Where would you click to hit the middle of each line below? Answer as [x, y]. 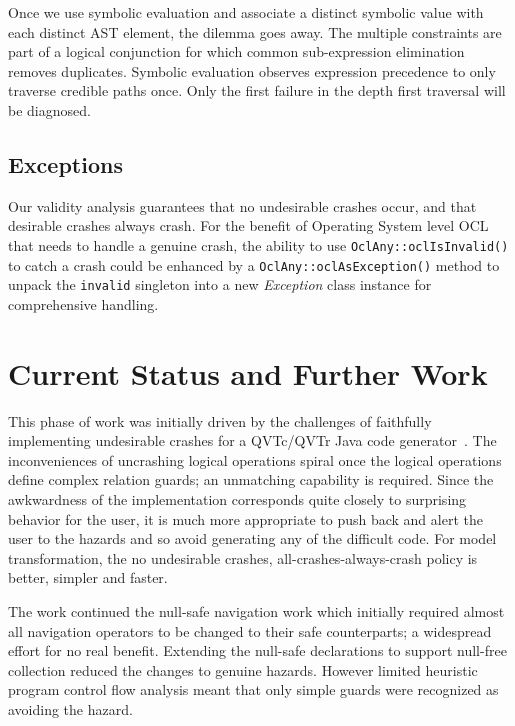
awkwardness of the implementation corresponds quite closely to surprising [237, 499]
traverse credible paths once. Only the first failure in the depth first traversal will [257, 90]
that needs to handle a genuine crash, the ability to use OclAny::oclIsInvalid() [258, 244]
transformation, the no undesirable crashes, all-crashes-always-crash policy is [243, 557]
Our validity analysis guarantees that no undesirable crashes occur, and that [242, 205]
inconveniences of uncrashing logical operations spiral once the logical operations [255, 459]
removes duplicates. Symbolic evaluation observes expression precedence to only [252, 70]
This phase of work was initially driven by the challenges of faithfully [220, 420]
